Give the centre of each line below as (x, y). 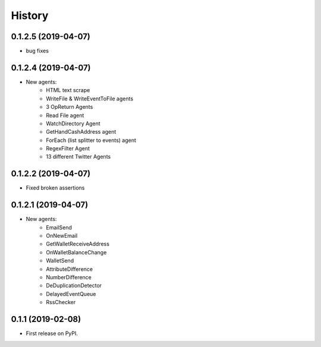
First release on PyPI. (52, 333)
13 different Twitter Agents (78, 157)
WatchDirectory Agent (73, 123)
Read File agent (65, 115)
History (30, 15)
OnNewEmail (62, 236)
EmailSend (59, 227)
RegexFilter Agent (68, 149)
